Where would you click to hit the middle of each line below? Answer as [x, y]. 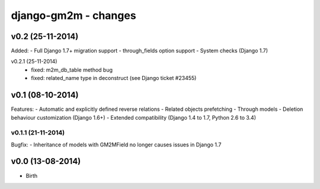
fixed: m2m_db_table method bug [72, 70]
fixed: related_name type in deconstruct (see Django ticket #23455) [114, 78]
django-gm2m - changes [73, 15]
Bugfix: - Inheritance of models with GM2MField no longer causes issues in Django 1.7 [116, 145]
